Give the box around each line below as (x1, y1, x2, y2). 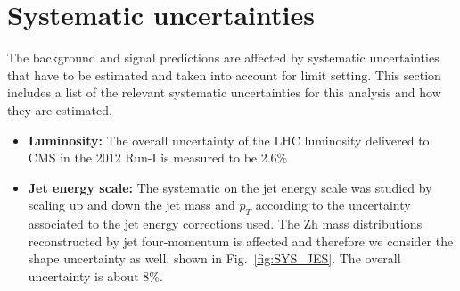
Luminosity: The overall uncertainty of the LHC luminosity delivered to (28, 130, 430, 149)
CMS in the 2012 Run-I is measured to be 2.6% (28, 148, 288, 167)
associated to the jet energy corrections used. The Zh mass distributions (28, 214, 423, 233)
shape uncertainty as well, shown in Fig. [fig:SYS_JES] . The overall (28, 249, 401, 268)
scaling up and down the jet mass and (28, 195, 235, 214)
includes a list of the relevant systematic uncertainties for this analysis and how (7, 83, 441, 102)
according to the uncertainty (255, 195, 411, 214)
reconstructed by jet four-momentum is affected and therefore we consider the (28, 231, 454, 250)
